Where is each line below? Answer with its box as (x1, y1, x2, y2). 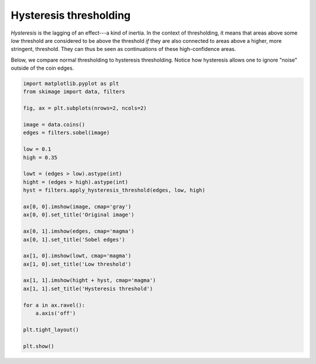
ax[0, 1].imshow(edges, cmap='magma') (23, 228, 135, 234)
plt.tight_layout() (23, 326, 79, 333)
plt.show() (23, 343, 54, 349)
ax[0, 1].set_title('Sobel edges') (23, 236, 125, 243)
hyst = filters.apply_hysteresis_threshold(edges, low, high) (23, 187, 205, 193)
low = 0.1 (23, 146, 51, 152)
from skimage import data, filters (23, 89, 125, 95)
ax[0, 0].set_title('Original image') (23, 212, 135, 218)
